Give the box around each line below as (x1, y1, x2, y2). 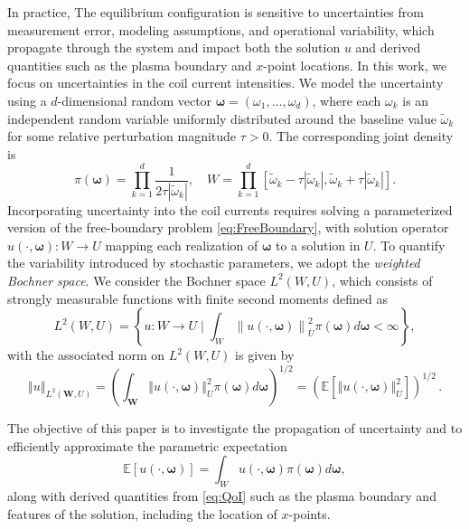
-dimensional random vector (57, 90, 212, 109)
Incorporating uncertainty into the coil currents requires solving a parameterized (7, 200, 453, 219)
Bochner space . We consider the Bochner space (7, 270, 266, 289)
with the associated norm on (7, 345, 165, 364)
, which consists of (332, 270, 433, 289)
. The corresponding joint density (268, 127, 454, 146)
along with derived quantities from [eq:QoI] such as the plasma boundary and (7, 486, 436, 505)
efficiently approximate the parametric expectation (7, 436, 287, 455)
